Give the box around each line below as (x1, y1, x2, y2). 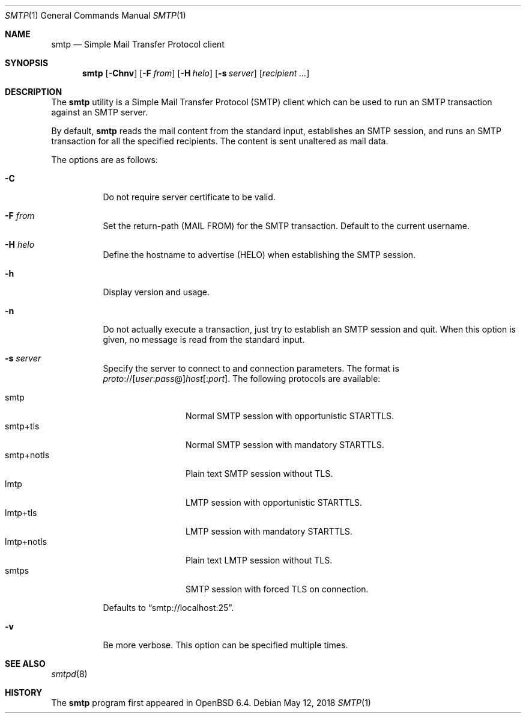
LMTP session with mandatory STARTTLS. (186, 526, 352, 536)
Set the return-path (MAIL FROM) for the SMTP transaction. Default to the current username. (103, 221, 470, 231)
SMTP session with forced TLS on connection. (186, 584, 369, 594)
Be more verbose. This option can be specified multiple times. (103, 640, 348, 650)
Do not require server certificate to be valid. (103, 192, 276, 202)
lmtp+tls (5, 508, 37, 518)
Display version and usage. (103, 287, 210, 297)
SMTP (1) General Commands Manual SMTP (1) (5, 10, 186, 20)
